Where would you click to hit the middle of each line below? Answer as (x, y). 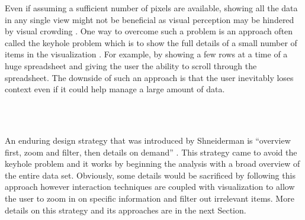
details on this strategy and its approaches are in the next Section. (126, 210)
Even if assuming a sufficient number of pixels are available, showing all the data (151, 8)
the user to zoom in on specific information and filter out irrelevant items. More (150, 198)
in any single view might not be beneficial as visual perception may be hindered (150, 19)
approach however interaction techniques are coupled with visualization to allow (150, 187)
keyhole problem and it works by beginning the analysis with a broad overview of (152, 164)
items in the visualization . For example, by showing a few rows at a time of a (146, 54)
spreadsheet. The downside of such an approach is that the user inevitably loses (149, 77)
